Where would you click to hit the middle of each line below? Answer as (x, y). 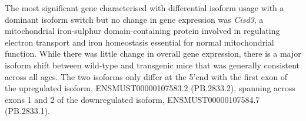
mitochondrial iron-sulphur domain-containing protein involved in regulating (142, 31)
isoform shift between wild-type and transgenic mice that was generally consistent (152, 65)
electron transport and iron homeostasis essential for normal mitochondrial (139, 42)
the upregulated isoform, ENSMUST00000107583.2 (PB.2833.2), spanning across (150, 88)
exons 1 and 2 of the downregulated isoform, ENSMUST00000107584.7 (132, 99)
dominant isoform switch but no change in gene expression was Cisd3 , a (134, 19)
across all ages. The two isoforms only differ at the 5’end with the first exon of (146, 76)
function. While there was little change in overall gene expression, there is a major (153, 53)
